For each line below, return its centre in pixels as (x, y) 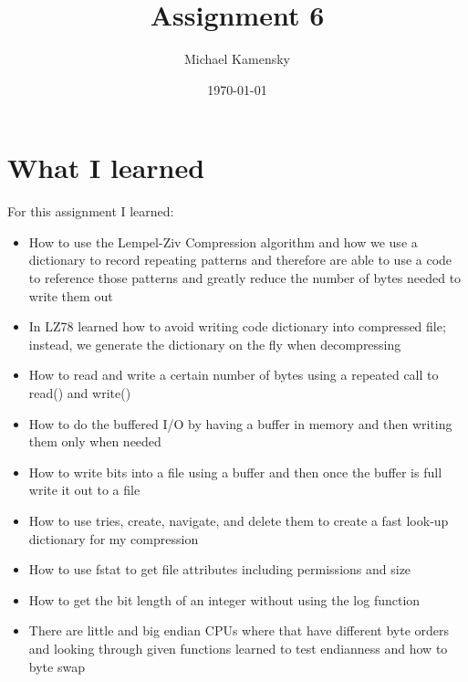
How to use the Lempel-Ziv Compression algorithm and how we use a (223, 241)
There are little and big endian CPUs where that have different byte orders (239, 630)
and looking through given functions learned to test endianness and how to (238, 648)
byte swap (57, 666)
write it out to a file (84, 490)
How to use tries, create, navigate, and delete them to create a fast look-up (239, 520)
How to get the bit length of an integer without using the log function (224, 599)
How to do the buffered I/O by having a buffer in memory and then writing (240, 423)
